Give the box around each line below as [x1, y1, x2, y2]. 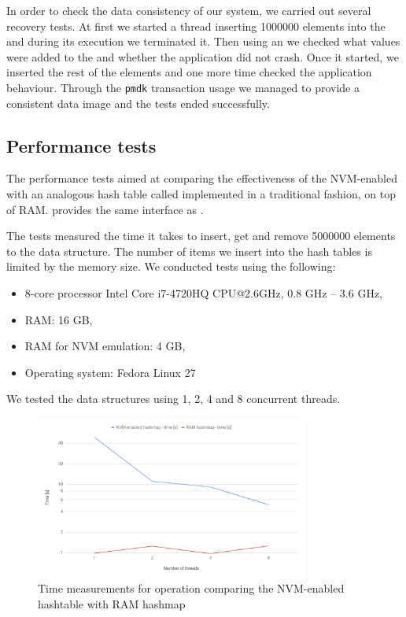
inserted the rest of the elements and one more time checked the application [6, 64, 372, 80]
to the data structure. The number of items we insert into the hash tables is [6, 242, 372, 259]
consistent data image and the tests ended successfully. [6, 94, 270, 111]
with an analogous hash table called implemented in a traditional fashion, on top [6, 186, 396, 202]
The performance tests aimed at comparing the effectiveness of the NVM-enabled [6, 170, 397, 187]
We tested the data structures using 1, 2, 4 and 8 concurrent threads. [6, 390, 341, 407]
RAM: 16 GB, [24, 311, 93, 327]
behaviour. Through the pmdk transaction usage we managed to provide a [6, 79, 360, 95]
